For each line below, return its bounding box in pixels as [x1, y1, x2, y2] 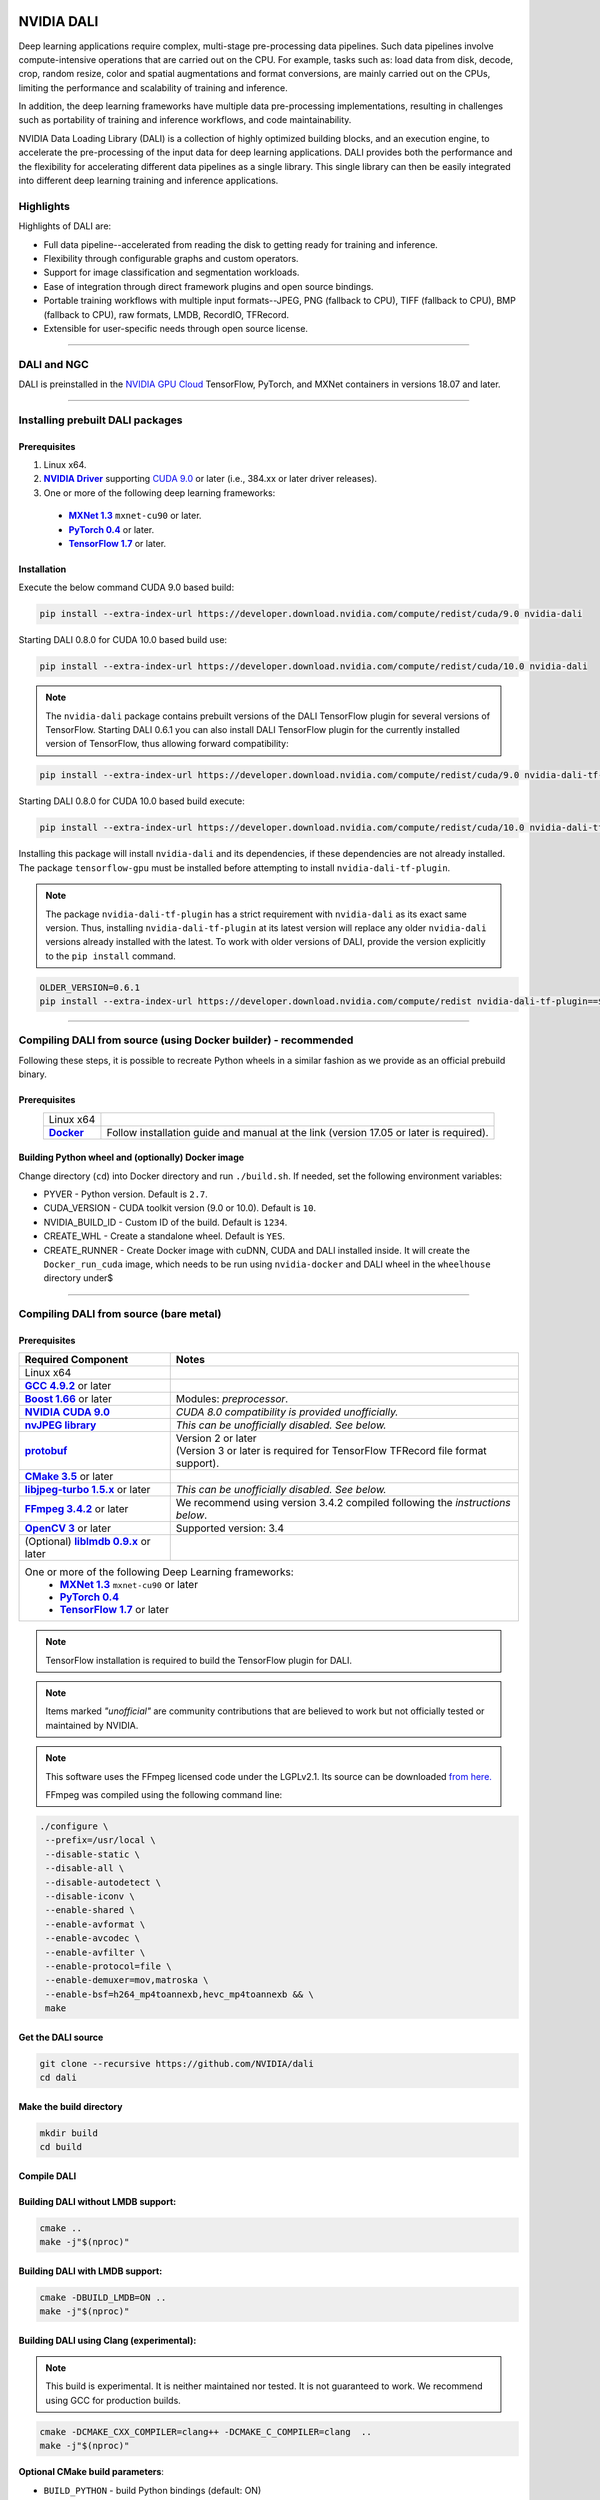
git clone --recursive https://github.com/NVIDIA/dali [39, 2058, 314, 2069]
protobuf [24, 1444, 68, 1458]
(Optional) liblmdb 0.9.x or [24, 1535, 151, 1549]
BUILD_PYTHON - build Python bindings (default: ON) [43, 2484, 262, 2496]
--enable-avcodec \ [45, 1933, 140, 1944]
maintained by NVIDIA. [45, 1719, 139, 1731]
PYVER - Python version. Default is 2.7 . [43, 1188, 209, 1200]
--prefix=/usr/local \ [45, 1835, 157, 1846]
